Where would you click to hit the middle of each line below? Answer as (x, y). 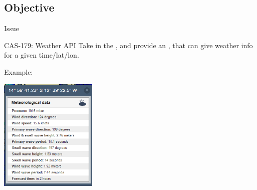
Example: (19, 71)
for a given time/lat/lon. (42, 55)
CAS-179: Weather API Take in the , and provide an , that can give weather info (128, 45)
